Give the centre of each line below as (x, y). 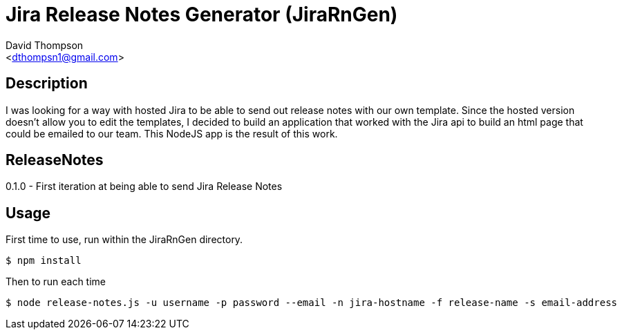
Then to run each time (56, 282)
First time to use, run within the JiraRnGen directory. (124, 240)
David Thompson (45, 45)
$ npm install (44, 261)
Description (47, 84)
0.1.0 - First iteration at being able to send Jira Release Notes (144, 186)
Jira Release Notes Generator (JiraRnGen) (202, 15)
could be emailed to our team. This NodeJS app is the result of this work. (172, 133)
